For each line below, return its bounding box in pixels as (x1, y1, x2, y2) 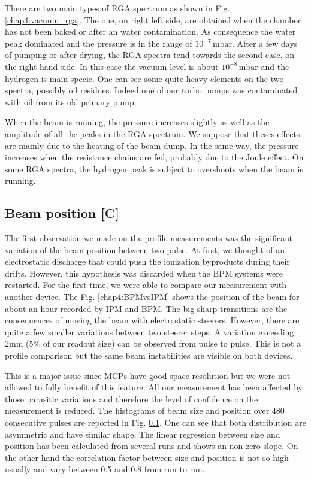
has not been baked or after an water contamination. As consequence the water (5, 25, 296, 38)
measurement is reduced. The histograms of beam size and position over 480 (5, 404, 285, 417)
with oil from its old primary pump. (5, 95, 137, 108)
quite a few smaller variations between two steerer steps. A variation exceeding (5, 325, 294, 338)
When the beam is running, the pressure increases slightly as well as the (5, 116, 270, 128)
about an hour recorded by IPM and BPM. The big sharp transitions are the (5, 302, 288, 314)
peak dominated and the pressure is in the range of (5, 37, 192, 49)
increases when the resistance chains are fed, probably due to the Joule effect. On (5, 151, 304, 163)
